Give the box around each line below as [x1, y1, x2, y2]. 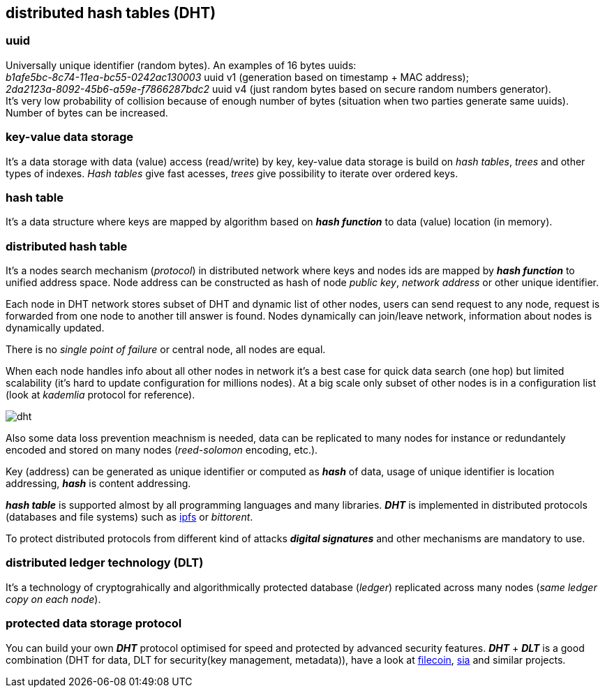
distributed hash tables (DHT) [6, 4, 216, 22]
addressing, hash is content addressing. [6, 477, 191, 490]
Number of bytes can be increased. [6, 106, 168, 119]
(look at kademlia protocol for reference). [6, 389, 195, 401]
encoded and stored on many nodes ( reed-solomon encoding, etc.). [6, 444, 318, 456]
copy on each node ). [6, 593, 101, 605]
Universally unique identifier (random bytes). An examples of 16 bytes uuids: [6, 59, 357, 71]
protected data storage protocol [6, 616, 182, 631]
